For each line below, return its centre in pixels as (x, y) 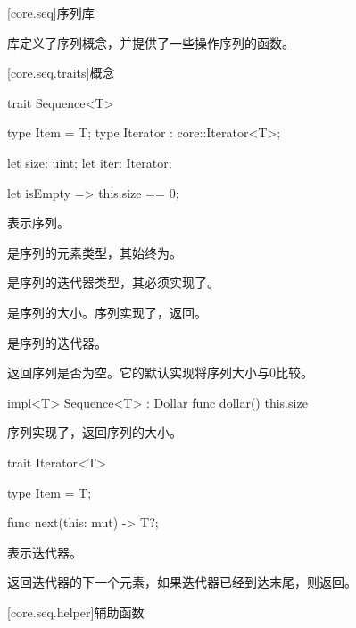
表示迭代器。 (45, 552)
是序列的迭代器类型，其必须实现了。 (113, 282)
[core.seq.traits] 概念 (61, 73)
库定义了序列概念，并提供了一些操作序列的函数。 (151, 42)
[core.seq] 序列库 (51, 12)
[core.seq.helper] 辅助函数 (76, 611)
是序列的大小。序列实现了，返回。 (107, 312)
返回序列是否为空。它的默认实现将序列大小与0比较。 (160, 372)
